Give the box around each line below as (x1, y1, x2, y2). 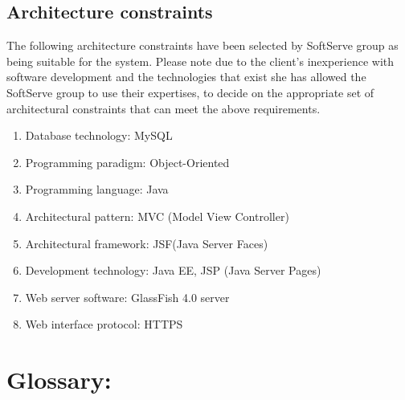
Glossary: (6, 363, 112, 396)
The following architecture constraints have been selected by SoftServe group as (6, 37, 399, 54)
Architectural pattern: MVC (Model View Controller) (25, 207, 289, 224)
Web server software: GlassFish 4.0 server (25, 288, 230, 305)
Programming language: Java (25, 181, 169, 198)
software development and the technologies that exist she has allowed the (6, 68, 366, 85)
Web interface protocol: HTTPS (25, 316, 183, 333)
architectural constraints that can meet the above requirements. (6, 100, 321, 116)
